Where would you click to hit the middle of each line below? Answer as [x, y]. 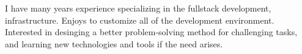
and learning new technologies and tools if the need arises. [114, 43]
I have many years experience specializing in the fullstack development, [138, 8]
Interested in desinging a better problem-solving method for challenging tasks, [151, 32]
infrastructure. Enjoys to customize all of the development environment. [140, 20]
